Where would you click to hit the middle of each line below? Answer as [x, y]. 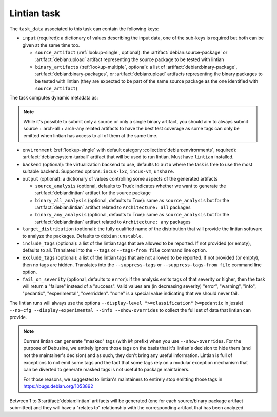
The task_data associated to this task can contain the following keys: [84, 29]
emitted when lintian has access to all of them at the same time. [91, 135]
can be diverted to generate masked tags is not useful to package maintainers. [106, 370]
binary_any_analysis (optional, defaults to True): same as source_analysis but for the [132, 214]
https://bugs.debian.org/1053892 [58, 386]
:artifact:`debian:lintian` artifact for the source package [93, 193]
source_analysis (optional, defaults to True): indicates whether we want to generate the [131, 186]
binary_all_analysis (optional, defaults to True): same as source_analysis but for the [132, 200]
